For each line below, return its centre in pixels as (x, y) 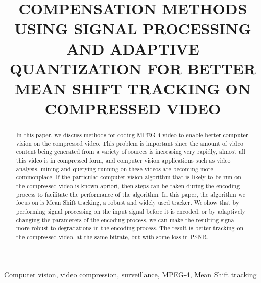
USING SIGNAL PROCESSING (133, 28)
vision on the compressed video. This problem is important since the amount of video (129, 143)
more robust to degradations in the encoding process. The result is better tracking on (130, 228)
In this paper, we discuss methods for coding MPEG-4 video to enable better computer (132, 135)
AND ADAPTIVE (133, 48)
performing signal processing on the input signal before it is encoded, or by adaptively (130, 211)
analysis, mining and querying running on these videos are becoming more (115, 169)
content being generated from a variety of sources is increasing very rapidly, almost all (130, 152)
